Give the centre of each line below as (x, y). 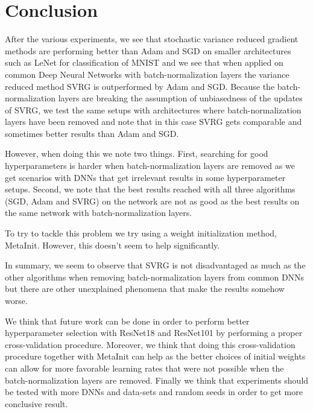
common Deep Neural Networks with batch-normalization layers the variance (147, 74)
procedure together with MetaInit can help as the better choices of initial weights (155, 356)
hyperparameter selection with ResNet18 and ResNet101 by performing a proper (154, 333)
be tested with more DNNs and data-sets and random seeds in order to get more (154, 392)
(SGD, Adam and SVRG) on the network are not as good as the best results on (152, 201)
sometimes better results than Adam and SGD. (92, 133)
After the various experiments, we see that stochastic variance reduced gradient (152, 39)
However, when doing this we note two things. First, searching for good (137, 154)
